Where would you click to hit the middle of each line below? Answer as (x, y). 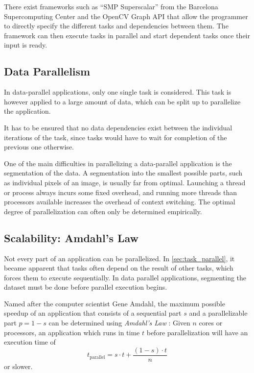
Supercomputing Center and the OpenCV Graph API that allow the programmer (126, 16)
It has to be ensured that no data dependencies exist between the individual (118, 127)
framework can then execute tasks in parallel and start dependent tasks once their (127, 35)
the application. (27, 111)
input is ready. (26, 45)
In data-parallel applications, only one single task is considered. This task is (118, 92)
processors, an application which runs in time (72, 332)
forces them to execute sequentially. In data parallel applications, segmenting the (125, 277)
